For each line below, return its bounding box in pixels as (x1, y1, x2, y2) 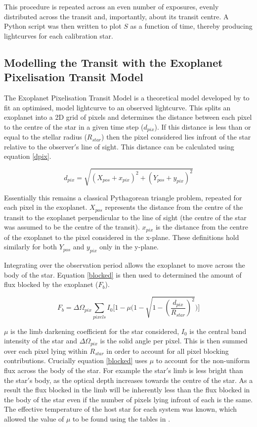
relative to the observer (4, 141, 74, 151)
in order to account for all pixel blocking (106, 345, 229, 356)
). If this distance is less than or (154, 121, 251, 132)
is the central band (189, 326, 247, 336)
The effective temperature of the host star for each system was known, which (4, 404, 237, 414)
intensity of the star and (4, 335, 77, 346)
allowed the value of (4, 413, 64, 424)
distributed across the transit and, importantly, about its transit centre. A (4, 11, 229, 21)
